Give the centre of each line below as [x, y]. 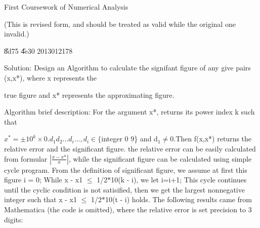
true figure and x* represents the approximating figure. [89, 94]
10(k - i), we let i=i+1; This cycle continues [179, 180]
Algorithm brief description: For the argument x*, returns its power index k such [129, 112]
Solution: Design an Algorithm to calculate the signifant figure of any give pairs [127, 68]
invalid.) [17, 34]
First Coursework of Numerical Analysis [66, 7]
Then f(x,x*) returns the [214, 139]
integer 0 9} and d [129, 139]
